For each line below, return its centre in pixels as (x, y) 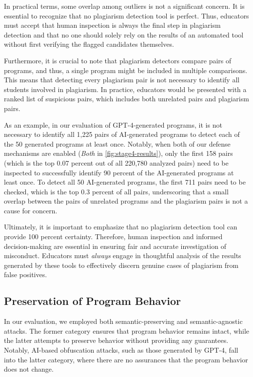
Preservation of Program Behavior (93, 301)
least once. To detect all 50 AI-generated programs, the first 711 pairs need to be (125, 182)
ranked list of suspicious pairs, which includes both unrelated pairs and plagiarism (126, 99)
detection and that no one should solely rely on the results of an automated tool (124, 34)
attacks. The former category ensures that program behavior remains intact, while (127, 330)
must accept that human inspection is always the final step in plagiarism (112, 25)
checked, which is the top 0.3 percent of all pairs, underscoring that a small (116, 191)
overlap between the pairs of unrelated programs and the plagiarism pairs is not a (126, 201)
